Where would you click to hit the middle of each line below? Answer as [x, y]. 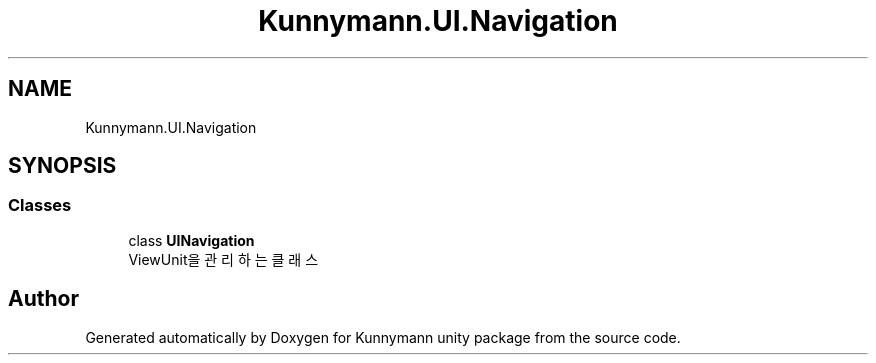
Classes [40, 205]
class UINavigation [191, 240]
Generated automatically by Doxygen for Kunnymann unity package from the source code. [383, 337]
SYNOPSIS [62, 166]
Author [43, 299]
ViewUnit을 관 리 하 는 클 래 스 [223, 259]
